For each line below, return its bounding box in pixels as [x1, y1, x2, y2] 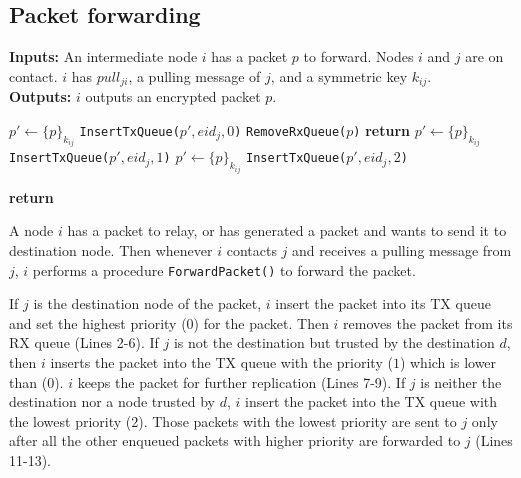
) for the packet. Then [193, 312, 329, 333]
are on [465, 46, 504, 67]
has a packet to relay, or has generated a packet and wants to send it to [67, 220, 507, 241]
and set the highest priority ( [9, 312, 187, 333]
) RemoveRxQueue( [234, 124, 347, 139]
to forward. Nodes [303, 46, 414, 67]
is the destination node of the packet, [33, 293, 262, 314]
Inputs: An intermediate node [9, 46, 198, 67]
